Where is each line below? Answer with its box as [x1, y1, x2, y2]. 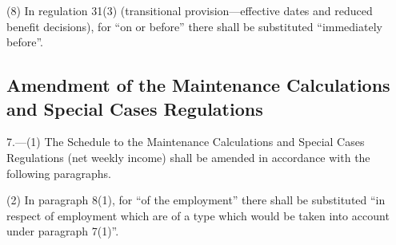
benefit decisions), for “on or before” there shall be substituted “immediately [6, 18, 382, 34]
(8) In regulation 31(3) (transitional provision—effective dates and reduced [6, 2, 373, 18]
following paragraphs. [6, 164, 111, 181]
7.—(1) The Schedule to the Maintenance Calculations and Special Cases [6, 133, 365, 150]
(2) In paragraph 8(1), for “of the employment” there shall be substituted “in [6, 192, 386, 208]
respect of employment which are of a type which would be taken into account [6, 207, 390, 223]
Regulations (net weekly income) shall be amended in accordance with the [6, 148, 370, 165]
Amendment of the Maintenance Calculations [6, 73, 390, 97]
